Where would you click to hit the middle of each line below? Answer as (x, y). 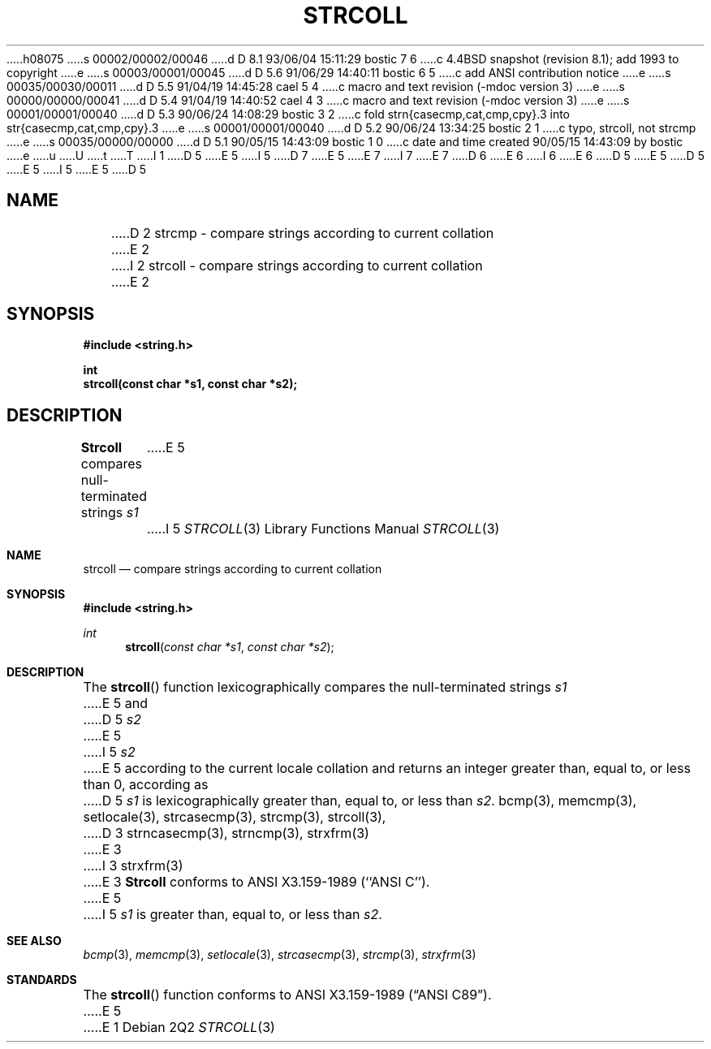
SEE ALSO (34, 941)
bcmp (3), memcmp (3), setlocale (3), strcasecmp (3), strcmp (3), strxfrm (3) (280, 955)
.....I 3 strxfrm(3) (133, 866)
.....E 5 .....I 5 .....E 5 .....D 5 (77, 169)
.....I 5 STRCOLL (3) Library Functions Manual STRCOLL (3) (323, 529)
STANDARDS (42, 980)
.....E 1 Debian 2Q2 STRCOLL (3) (179, 1027)
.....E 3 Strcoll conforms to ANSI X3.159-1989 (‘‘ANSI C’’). (256, 882)
